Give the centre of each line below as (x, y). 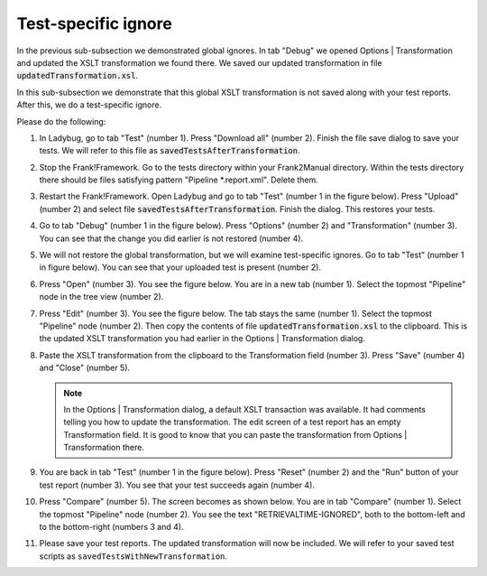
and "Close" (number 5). (85, 368)
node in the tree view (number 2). (101, 297)
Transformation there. (104, 448)
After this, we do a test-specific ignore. (89, 105)
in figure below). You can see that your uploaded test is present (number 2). (180, 267)
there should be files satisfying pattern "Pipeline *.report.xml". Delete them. (179, 180)
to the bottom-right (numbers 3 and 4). (111, 527)
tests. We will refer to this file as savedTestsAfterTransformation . (170, 151)
